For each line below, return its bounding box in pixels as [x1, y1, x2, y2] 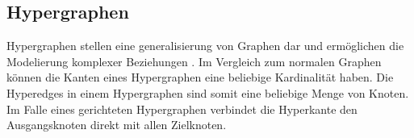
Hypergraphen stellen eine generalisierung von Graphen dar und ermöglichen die [6, 37, 404, 54]
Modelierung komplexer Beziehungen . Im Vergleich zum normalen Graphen [6, 52, 382, 69]
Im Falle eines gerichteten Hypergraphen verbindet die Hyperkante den [6, 100, 358, 117]
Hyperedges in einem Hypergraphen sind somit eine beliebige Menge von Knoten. [6, 84, 409, 101]
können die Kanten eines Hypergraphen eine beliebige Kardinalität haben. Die [6, 69, 394, 86]
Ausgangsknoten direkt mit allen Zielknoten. [6, 116, 227, 133]
